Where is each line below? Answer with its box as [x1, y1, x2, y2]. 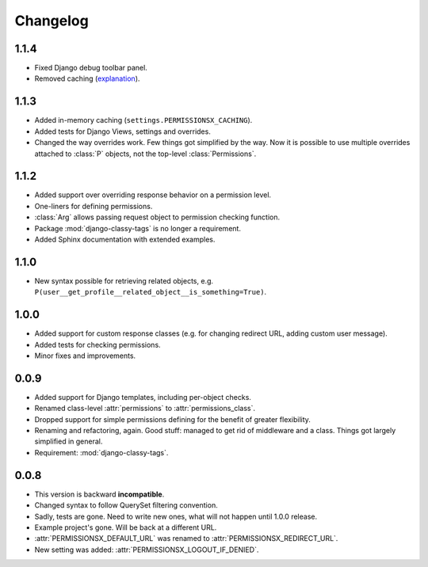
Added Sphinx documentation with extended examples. [34, 234, 216, 244]
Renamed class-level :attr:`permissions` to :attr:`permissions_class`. [34, 404, 256, 413]
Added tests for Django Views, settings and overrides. [34, 127, 212, 136]
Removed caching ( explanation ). [34, 74, 140, 83]
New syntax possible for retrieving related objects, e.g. [34, 276, 214, 285]
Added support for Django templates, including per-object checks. [34, 392, 251, 401]
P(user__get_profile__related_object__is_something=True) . [34, 287, 267, 297]
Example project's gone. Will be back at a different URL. [34, 523, 217, 532]
